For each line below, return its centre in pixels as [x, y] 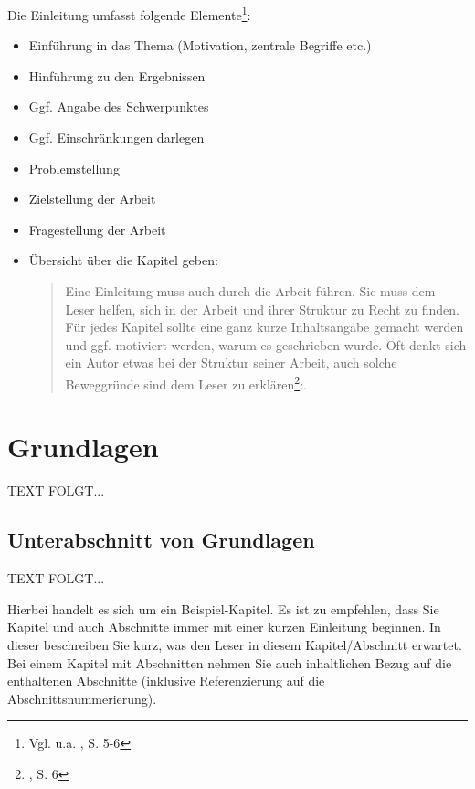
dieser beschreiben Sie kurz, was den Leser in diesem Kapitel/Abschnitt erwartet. [235, 644]
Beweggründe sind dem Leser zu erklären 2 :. [186, 382]
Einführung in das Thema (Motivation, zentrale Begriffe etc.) [200, 45]
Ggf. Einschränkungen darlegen [116, 138]
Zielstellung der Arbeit [92, 199]
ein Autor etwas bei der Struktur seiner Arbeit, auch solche [231, 363]
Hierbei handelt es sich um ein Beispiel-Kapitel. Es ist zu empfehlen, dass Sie [223, 608]
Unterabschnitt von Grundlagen [161, 540]
